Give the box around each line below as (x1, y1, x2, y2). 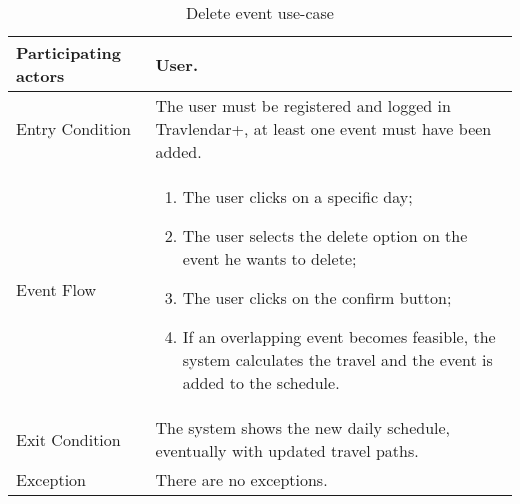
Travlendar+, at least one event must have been (155, 117, 492, 140)
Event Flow (16, 278, 97, 301)
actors (16, 64, 65, 87)
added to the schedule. (182, 371, 340, 394)
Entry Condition (16, 117, 131, 140)
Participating (16, 41, 121, 64)
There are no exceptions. (155, 468, 328, 491)
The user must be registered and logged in (155, 94, 451, 117)
